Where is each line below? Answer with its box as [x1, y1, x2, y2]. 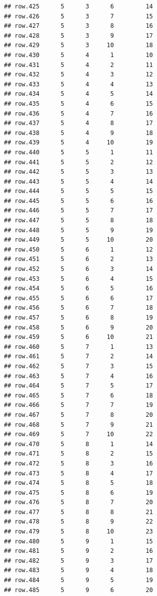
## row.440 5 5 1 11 [4, 148, 153, 156]
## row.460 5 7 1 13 [4, 343, 153, 350]
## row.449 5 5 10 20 [4, 236, 153, 244]
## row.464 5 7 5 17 [4, 382, 153, 390]
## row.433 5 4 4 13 [4, 80, 153, 88]
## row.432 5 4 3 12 [4, 71, 153, 78]
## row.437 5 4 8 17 [4, 120, 153, 127]
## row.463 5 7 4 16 [4, 372, 153, 380]
